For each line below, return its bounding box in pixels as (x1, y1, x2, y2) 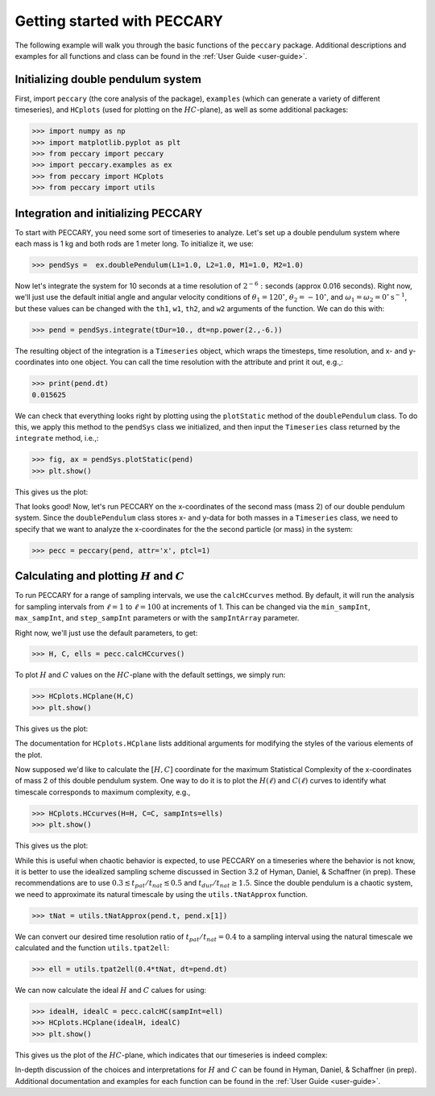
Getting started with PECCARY (14, 12, 223, 30)
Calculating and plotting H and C (14, 569, 185, 583)
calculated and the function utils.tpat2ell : (14, 943, 169, 953)
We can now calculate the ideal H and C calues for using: (14, 986, 207, 995)
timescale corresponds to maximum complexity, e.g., (14, 787, 191, 797)
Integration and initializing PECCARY (14, 206, 203, 220)
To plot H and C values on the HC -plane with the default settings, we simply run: (14, 670, 286, 680)
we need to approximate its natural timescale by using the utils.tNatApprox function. (14, 889, 309, 899)
